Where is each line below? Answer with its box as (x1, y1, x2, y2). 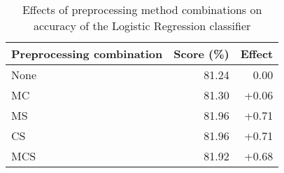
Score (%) (173, 46, 229, 62)
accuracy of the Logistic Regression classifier (33, 18, 251, 34)
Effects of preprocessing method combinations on (22, 1, 262, 18)
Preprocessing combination (11, 46, 163, 62)
